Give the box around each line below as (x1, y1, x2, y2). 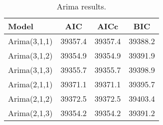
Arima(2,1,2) (8, 93, 53, 104)
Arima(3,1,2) (8, 50, 53, 61)
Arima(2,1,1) (8, 78, 53, 90)
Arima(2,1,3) (8, 107, 53, 119)
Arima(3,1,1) (8, 35, 53, 47)
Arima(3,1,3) (8, 64, 53, 75)
